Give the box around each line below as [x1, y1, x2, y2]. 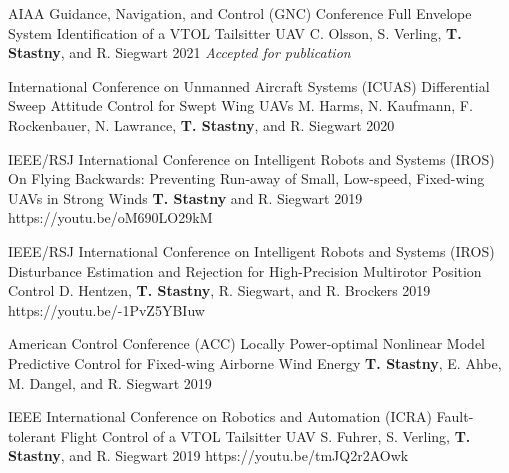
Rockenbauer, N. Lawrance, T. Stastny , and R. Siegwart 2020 [8, 114, 395, 135]
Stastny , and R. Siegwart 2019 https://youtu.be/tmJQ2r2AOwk [8, 445, 409, 466]
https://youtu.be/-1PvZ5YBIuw [8, 299, 205, 320]
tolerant [8, 425, 56, 446]
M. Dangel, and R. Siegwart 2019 [8, 372, 212, 393]
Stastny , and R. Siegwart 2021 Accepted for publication [8, 42, 351, 63]
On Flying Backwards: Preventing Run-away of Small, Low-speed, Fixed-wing [8, 168, 485, 189]
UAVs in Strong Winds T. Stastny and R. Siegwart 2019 [8, 187, 363, 208]
